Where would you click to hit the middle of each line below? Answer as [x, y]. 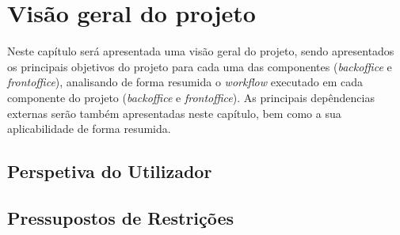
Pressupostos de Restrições [121, 217]
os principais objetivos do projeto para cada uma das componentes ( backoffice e [200, 66]
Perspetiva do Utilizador [110, 171]
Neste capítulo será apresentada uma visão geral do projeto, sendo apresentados [201, 51]
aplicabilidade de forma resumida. [89, 129]
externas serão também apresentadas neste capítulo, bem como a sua [174, 113]
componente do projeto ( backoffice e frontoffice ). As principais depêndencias [191, 97]
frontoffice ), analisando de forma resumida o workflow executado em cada [185, 82]
